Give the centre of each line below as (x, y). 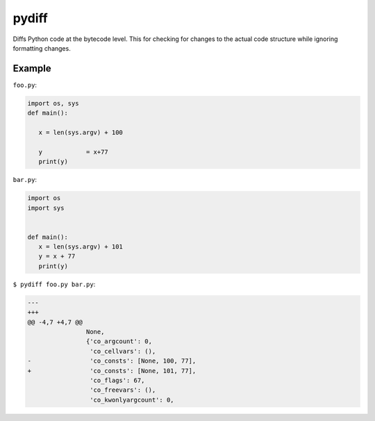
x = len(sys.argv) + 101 (81, 247)
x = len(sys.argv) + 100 (81, 132)
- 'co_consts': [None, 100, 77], (112, 361)
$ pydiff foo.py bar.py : (54, 284)
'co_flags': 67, (117, 380)
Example (32, 68)
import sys (46, 208)
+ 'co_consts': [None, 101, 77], (112, 371)
